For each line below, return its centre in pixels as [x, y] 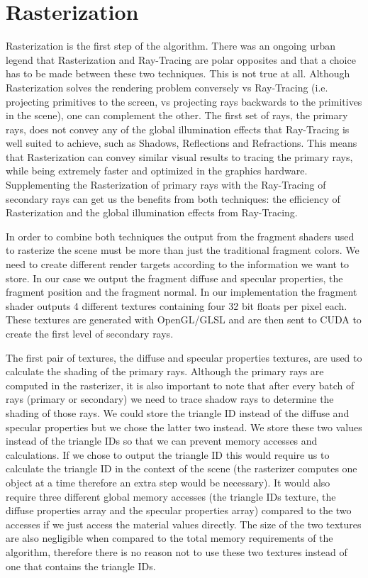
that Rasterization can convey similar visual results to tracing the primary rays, [179, 156]
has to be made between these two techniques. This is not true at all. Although [178, 73]
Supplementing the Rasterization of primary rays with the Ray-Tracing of [166, 185]
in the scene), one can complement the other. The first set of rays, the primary [177, 115]
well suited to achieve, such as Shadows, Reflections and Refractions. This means [182, 143]
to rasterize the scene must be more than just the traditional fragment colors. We [183, 250]
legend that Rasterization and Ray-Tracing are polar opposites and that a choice [181, 59]
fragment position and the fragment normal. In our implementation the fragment [182, 292]
